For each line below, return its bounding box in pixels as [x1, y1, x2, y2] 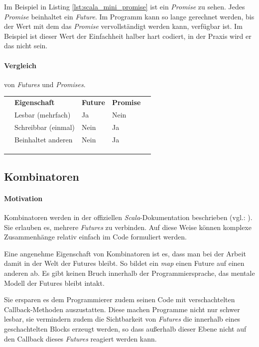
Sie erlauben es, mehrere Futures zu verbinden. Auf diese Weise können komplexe [4, 222, 252, 232]
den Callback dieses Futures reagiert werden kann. [4, 333, 157, 344]
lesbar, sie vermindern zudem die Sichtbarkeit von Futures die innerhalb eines [4, 314, 241, 324]
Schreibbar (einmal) [14, 121, 75, 132]
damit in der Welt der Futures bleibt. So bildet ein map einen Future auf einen [4, 258, 245, 268]
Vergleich [4, 60, 36, 70]
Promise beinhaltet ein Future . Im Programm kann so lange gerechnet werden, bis [4, 11, 255, 21]
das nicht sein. [4, 40, 48, 51]
